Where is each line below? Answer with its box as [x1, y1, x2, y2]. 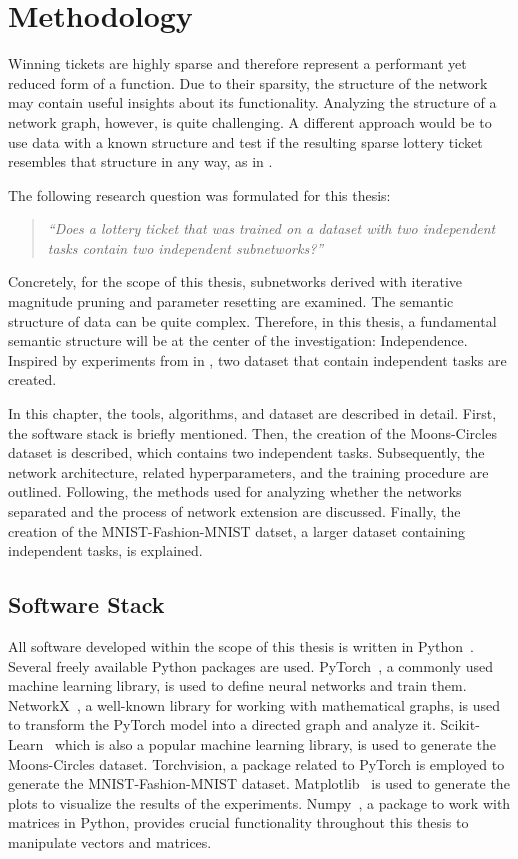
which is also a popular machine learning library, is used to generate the [54, 733, 497, 754]
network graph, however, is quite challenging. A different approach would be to [8, 111, 492, 132]
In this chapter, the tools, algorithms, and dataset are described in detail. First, [8, 403, 497, 424]
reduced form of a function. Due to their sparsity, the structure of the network [8, 72, 488, 93]
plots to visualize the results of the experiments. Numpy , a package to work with [8, 792, 511, 813]
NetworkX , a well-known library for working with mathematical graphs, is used [8, 694, 501, 715]
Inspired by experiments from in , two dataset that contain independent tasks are [8, 349, 507, 370]
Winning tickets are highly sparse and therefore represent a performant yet [8, 53, 467, 74]
